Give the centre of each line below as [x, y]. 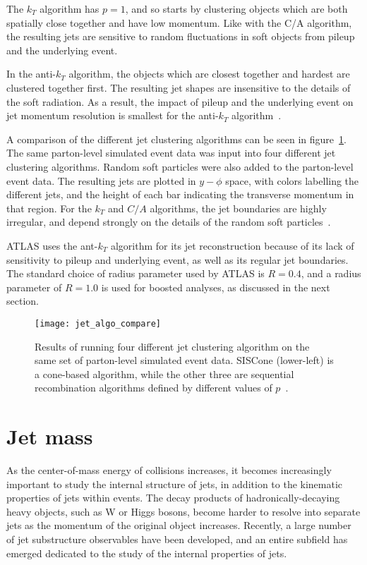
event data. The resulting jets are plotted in [101, 180]
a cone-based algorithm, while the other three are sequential [164, 373]
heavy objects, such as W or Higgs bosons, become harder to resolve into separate [183, 511]
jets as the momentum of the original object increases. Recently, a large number [179, 525]
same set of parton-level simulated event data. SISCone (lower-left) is [184, 360]
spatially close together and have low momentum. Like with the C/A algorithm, [179, 22]
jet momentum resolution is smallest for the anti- [113, 115]
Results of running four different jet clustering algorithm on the [172, 346]
